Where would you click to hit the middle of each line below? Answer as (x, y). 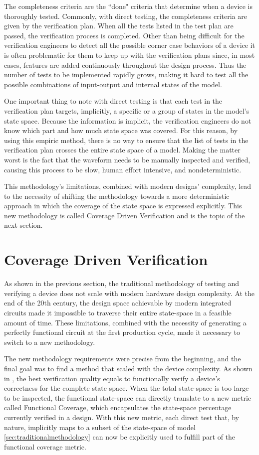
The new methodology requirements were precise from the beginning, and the (123, 359)
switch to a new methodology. (50, 342)
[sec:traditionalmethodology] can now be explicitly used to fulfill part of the (120, 437)
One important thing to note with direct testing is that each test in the (113, 101)
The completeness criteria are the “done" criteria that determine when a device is (128, 6)
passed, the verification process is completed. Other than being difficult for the (124, 35)
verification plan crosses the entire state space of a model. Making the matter (122, 150)
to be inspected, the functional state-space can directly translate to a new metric (128, 397)
